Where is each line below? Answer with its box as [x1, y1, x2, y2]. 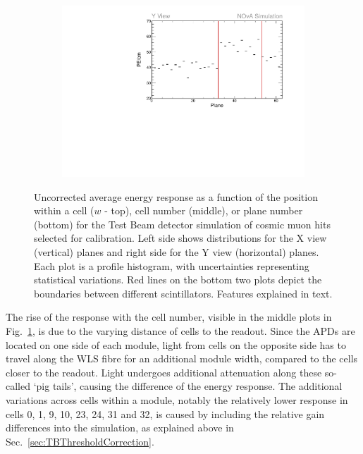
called [6, 379, 30, 393]
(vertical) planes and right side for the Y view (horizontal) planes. [34, 245, 319, 259]
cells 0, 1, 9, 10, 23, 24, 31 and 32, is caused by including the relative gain [6, 406, 325, 421]
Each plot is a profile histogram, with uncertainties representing [34, 258, 309, 273]
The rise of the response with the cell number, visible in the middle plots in [6, 309, 332, 324]
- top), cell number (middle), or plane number [104, 203, 303, 218]
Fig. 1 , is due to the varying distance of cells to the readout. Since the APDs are [6, 324, 355, 338]
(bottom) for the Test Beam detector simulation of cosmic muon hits [34, 216, 331, 231]
